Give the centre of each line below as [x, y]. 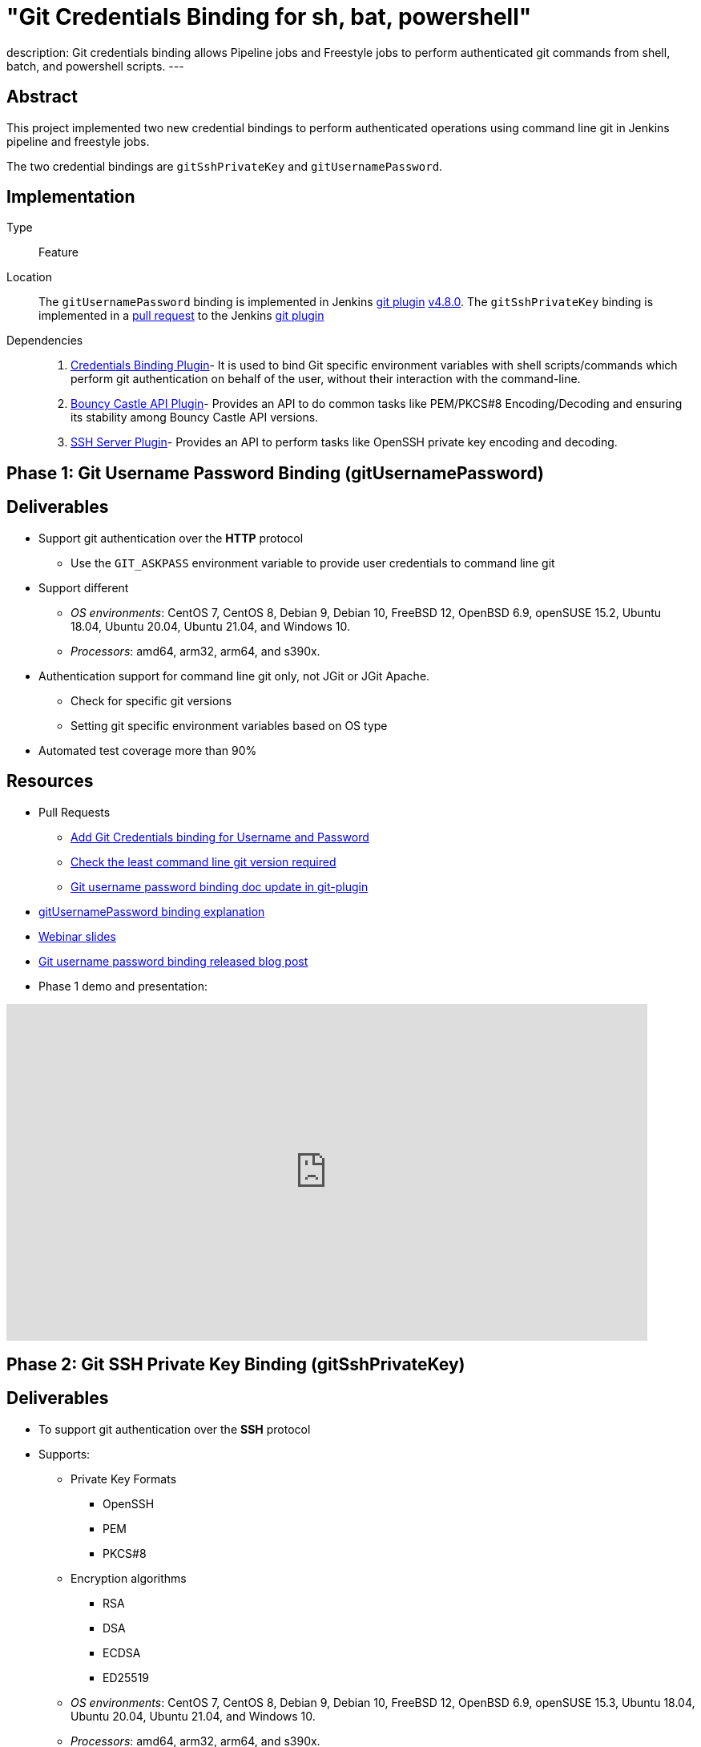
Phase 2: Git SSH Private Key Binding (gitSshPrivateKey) [236, 1364]
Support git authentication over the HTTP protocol [171, 538]
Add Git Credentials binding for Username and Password [220, 837]
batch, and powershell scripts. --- [95, 66]
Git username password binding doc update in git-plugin [220, 886]
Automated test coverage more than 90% [148, 750]
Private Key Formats [124, 1479]
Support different [84, 587]
